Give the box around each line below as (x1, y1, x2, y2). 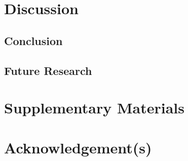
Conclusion (4, 32, 63, 48)
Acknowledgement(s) (4, 137, 152, 157)
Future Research (4, 62, 92, 78)
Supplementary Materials (4, 97, 184, 118)
